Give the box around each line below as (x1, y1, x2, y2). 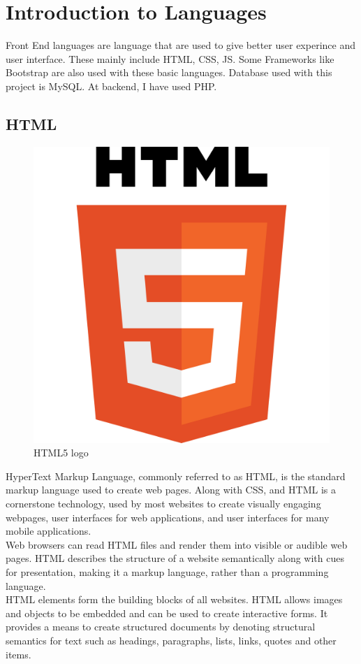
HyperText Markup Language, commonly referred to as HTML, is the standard (6, 468, 346, 483)
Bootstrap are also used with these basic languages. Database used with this (6, 65, 332, 80)
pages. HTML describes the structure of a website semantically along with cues (6, 551, 344, 565)
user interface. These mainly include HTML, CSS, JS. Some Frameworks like (6, 51, 334, 66)
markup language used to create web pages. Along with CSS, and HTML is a (6, 482, 336, 497)
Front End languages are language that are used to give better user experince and (6, 38, 355, 52)
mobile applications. (6, 524, 91, 538)
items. (6, 647, 31, 661)
